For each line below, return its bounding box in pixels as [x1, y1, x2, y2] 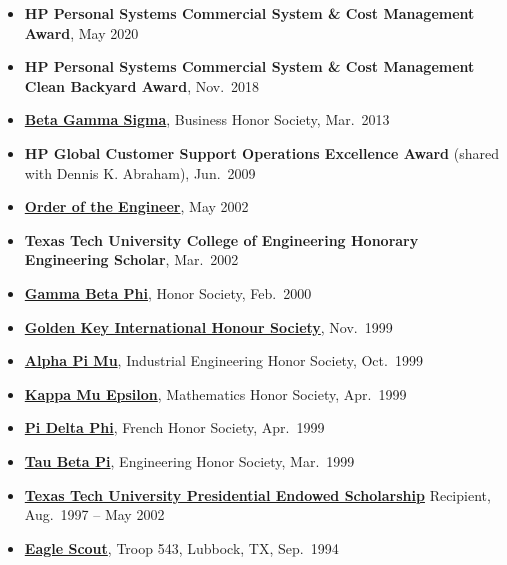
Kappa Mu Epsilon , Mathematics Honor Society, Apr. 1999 [24, 383, 407, 404]
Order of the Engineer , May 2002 [24, 196, 249, 217]
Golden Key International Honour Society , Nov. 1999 [24, 316, 393, 337]
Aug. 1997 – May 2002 [24, 504, 165, 525]
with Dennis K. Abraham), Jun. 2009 [24, 162, 256, 183]
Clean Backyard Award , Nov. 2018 [24, 75, 260, 96]
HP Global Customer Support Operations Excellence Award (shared [24, 142, 499, 163]
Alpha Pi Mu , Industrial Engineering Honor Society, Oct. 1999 [24, 350, 423, 371]
